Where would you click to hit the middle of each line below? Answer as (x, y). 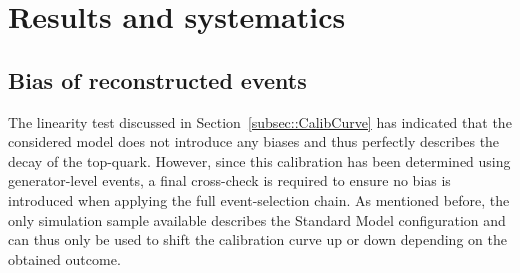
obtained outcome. (64, 258)
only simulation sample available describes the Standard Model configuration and (257, 219)
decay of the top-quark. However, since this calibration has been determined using (259, 160)
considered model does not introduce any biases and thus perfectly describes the (254, 141)
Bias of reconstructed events (157, 79)
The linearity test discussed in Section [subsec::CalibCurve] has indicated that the (260, 121)
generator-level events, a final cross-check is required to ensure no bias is (229, 180)
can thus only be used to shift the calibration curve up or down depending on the (257, 239)
